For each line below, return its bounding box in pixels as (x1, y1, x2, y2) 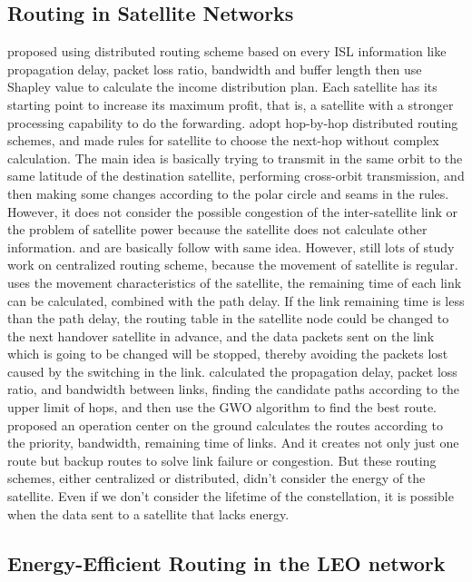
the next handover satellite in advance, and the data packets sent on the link (7, 326, 435, 345)
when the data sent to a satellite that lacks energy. (7, 504, 290, 523)
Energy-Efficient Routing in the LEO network (7, 548, 446, 577)
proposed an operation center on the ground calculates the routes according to (7, 415, 443, 434)
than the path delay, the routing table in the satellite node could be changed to (7, 309, 449, 328)
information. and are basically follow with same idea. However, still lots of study (7, 237, 455, 256)
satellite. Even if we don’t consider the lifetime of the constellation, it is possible (7, 487, 454, 506)
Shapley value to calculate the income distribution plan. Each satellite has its (7, 77, 438, 96)
